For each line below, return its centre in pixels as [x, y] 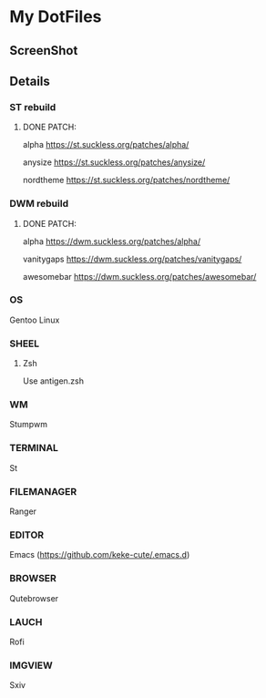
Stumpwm [29, 425]
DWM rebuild [39, 204]
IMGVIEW [31, 665]
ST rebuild [33, 107]
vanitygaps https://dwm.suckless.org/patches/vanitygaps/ [132, 259]
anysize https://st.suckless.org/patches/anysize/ [114, 162]
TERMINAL [34, 448]
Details [30, 81]
